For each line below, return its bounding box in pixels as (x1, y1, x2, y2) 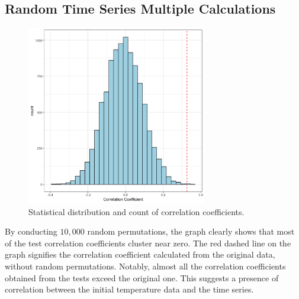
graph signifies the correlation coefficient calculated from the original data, (5, 248, 275, 261)
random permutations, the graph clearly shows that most (87, 225, 295, 238)
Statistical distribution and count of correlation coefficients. (28, 205, 245, 217)
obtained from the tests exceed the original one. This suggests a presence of (5, 271, 279, 284)
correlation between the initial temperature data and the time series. (5, 283, 254, 295)
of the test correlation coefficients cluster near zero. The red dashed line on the (5, 236, 291, 249)
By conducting (5, 225, 57, 238)
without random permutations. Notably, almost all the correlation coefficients (5, 259, 286, 272)
